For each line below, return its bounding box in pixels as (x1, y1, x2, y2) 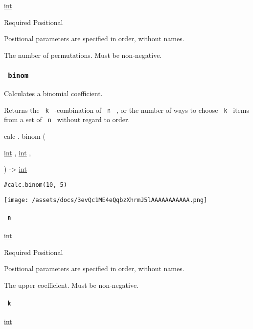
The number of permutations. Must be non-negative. (4, 50, 162, 60)
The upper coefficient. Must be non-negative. (4, 279, 139, 290)
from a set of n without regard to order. (4, 114, 130, 125)
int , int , (4, 147, 31, 157)
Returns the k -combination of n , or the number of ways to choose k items (4, 104, 249, 115)
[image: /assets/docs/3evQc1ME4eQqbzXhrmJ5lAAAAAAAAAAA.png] (4, 196, 207, 203)
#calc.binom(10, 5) (4, 181, 67, 188)
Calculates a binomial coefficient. (4, 88, 103, 99)
